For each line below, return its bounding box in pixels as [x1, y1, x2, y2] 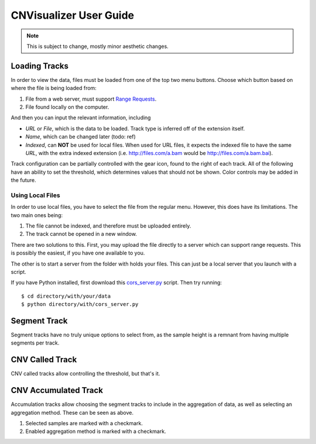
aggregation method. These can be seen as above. [11, 409, 134, 416]
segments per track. [11, 339, 60, 346]
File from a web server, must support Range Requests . [25, 95, 157, 102]
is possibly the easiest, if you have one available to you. [11, 249, 145, 257]
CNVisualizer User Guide [11, 9, 135, 22]
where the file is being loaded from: [11, 85, 97, 92]
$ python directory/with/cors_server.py [21, 301, 139, 308]
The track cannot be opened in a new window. [25, 230, 138, 238]
